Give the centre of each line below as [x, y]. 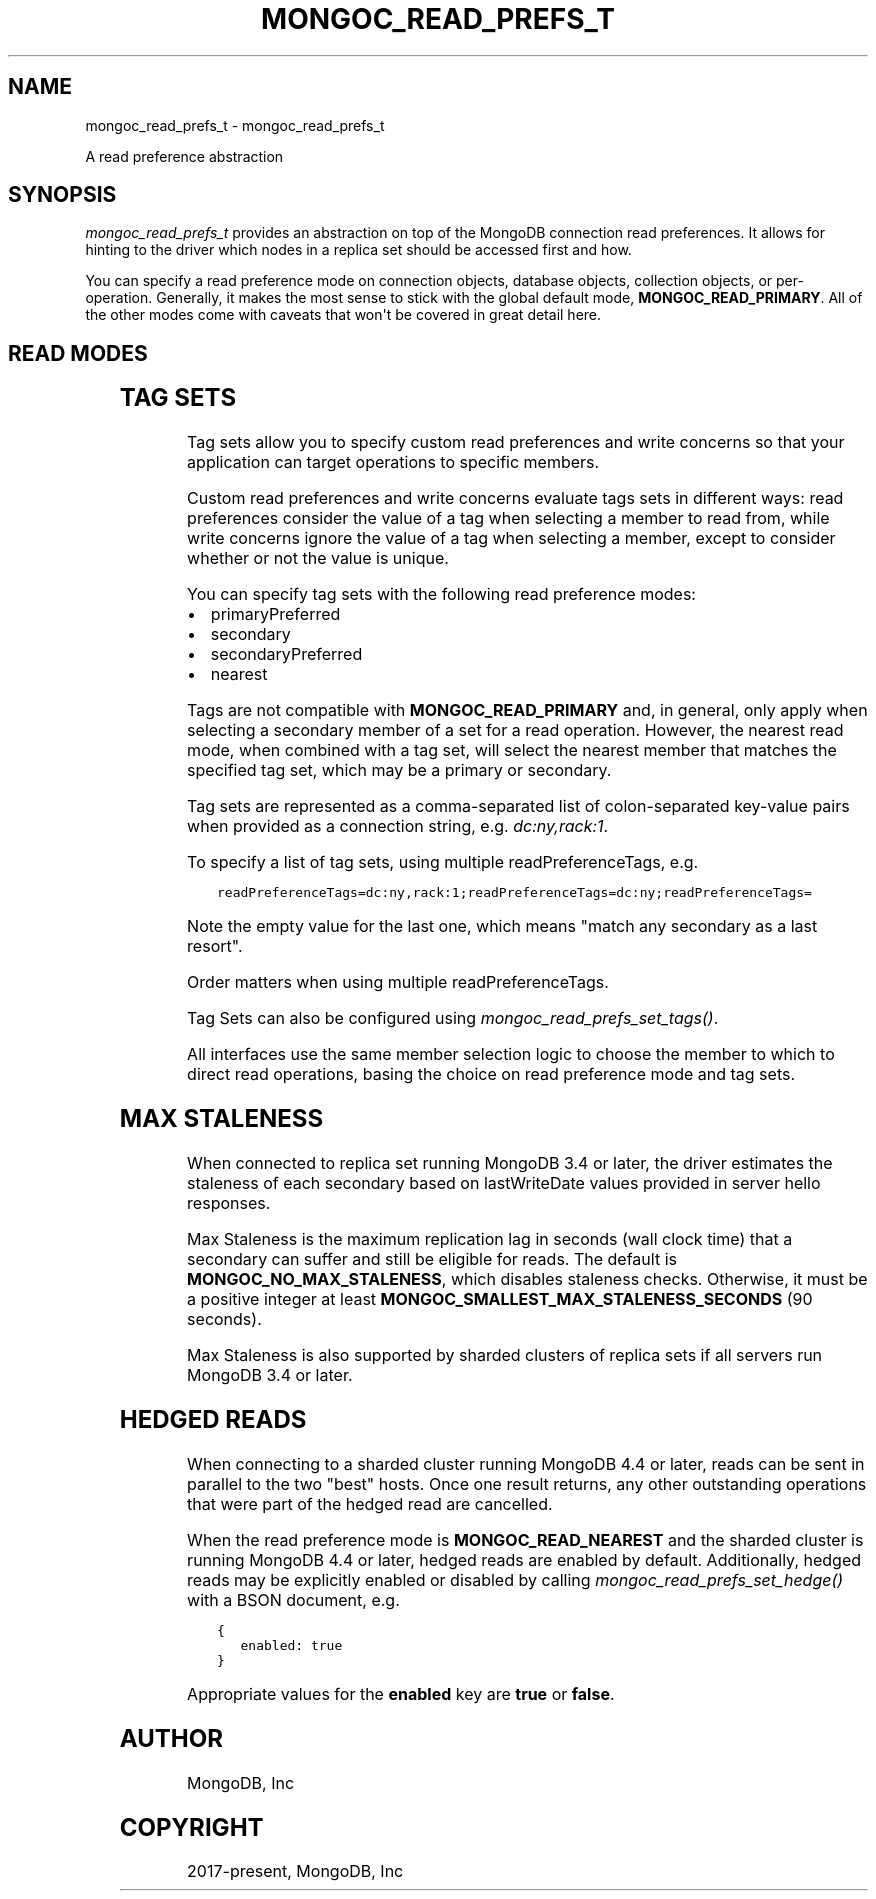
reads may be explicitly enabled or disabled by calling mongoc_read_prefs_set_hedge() [515, 1579]
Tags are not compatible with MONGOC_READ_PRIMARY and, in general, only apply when [527, 710]
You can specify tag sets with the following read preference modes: [441, 594]
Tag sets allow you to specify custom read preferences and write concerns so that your [516, 442]
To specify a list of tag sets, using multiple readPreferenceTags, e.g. [443, 862]
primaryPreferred [275, 614]
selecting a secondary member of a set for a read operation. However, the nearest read [515, 730]
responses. [229, 1203]
